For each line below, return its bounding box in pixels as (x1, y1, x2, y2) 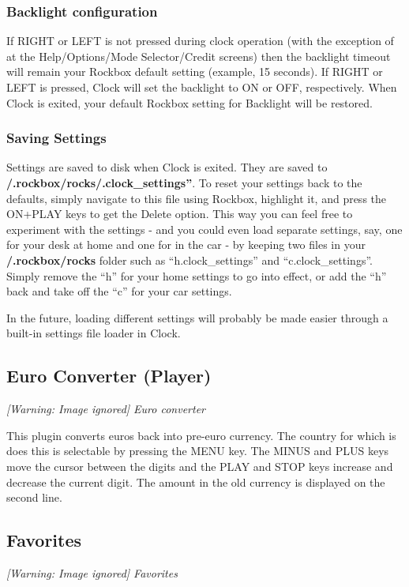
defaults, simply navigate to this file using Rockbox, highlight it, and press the (6, 190, 387, 206)
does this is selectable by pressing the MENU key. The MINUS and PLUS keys (6, 442, 389, 459)
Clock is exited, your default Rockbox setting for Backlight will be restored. (6, 94, 373, 111)
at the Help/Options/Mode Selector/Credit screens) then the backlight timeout (6, 47, 391, 64)
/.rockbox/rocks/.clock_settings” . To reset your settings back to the (6, 175, 362, 190)
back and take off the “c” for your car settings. (6, 283, 232, 299)
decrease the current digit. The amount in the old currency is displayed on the (6, 473, 385, 490)
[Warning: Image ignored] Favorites (6, 564, 178, 581)
